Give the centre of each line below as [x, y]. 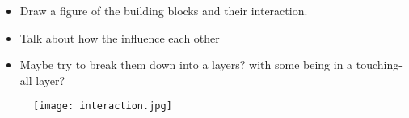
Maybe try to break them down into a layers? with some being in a [186, 65]
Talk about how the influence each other [120, 37]
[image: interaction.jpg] [103, 106]
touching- [379, 65]
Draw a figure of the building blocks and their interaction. [164, 10]
